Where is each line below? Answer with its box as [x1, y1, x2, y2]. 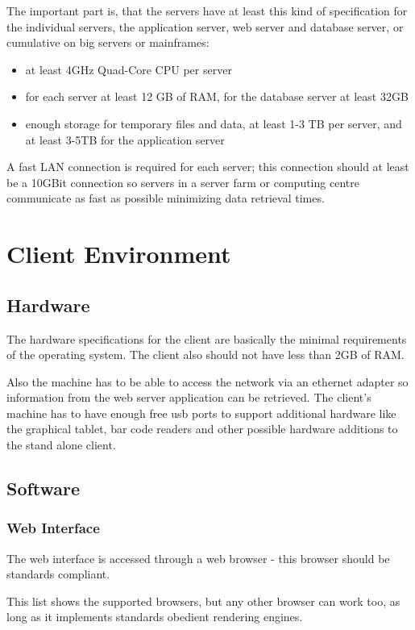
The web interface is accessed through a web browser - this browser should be [6, 549, 390, 566]
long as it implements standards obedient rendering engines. [6, 608, 303, 625]
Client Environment [6, 237, 231, 270]
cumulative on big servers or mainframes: [6, 34, 210, 51]
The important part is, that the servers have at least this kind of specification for [6, 2, 408, 19]
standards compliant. [6, 565, 110, 582]
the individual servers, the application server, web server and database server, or [6, 18, 404, 35]
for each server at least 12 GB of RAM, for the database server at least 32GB [25, 88, 409, 105]
